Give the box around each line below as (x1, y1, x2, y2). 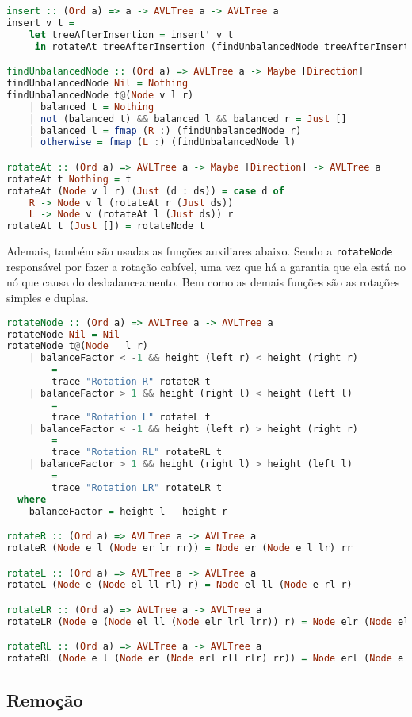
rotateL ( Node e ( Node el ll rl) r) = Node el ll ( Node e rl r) (6, 579, 353, 591)
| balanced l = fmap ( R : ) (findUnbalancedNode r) (29, 125, 302, 136)
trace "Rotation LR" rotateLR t (51, 481, 223, 493)
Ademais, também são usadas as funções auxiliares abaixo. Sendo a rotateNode (6, 243, 393, 259)
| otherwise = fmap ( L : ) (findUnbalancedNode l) (29, 136, 296, 148)
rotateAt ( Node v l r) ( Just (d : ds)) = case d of (6, 185, 284, 197)
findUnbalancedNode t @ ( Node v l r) (6, 89, 194, 101)
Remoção (6, 687, 83, 711)
